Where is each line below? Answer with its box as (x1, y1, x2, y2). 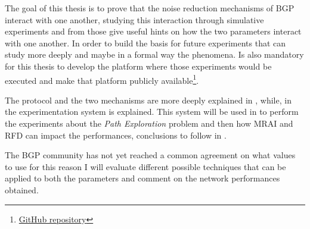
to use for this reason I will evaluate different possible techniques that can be (5, 160, 286, 172)
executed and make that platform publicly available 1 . (5, 72, 199, 86)
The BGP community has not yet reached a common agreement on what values (5, 149, 296, 161)
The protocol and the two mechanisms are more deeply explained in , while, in (5, 93, 292, 106)
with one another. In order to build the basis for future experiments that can (5, 36, 286, 49)
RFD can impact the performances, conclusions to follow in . (5, 128, 227, 141)
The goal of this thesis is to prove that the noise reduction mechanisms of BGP (5, 2, 294, 14)
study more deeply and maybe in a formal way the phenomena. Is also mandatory (5, 48, 304, 61)
